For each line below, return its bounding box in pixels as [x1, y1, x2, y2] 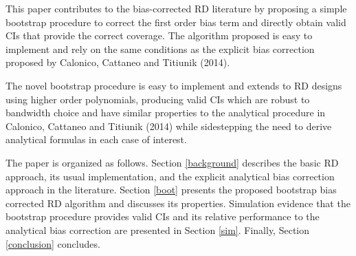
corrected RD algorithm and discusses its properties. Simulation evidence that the [5, 195, 351, 210]
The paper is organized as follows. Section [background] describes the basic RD [5, 155, 339, 169]
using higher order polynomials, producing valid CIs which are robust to [5, 92, 310, 106]
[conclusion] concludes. [5, 236, 100, 250]
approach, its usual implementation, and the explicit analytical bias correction [5, 169, 335, 183]
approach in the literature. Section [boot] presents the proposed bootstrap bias [5, 182, 337, 197]
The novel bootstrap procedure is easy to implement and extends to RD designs [5, 78, 342, 92]
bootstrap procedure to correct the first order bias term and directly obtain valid [5, 14, 346, 29]
